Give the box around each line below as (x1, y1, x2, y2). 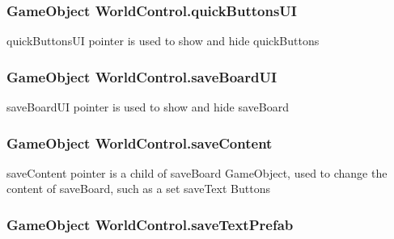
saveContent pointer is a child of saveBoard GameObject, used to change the (6, 164, 388, 181)
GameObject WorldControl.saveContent (6, 132, 273, 153)
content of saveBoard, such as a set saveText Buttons (6, 180, 270, 197)
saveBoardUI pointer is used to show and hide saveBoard (6, 99, 289, 115)
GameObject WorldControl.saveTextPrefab (6, 214, 294, 234)
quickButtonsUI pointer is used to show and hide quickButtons (6, 32, 320, 49)
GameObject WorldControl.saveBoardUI (6, 66, 277, 86)
